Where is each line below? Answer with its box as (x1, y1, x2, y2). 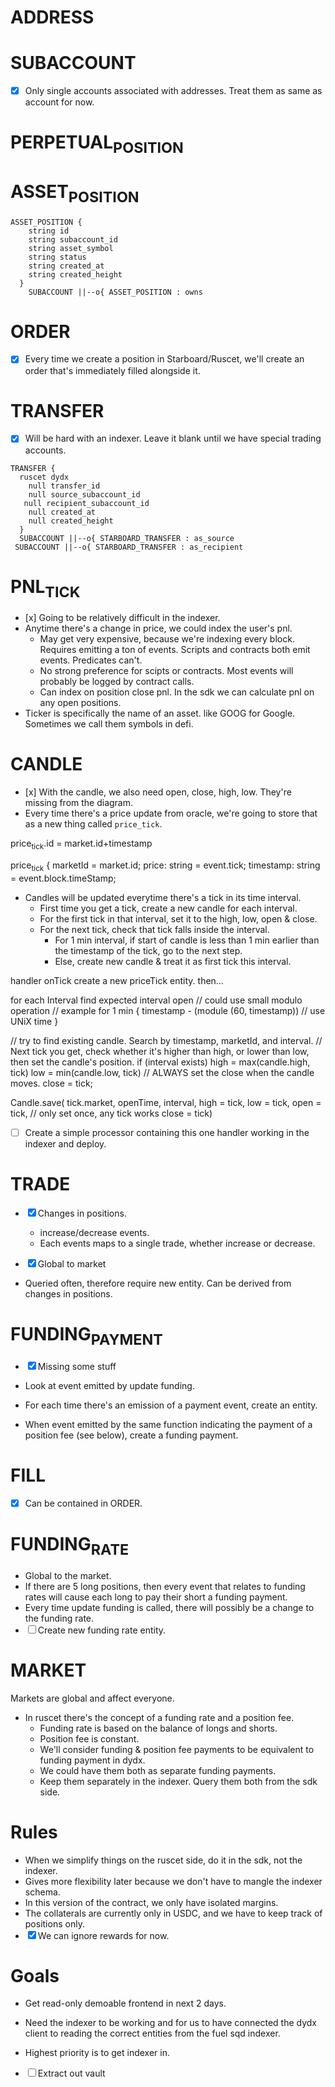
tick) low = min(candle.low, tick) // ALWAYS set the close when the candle (10, 1066, 315, 1078)
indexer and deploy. (24, 1137, 107, 1150)
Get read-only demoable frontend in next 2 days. (24, 1997, 227, 2010)
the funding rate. (24, 1612, 95, 1624)
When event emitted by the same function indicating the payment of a (24, 1419, 313, 1431)
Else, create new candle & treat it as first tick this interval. (54, 955, 292, 967)
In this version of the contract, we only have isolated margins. (24, 1896, 279, 1908)
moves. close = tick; (10, 1077, 93, 1089)
